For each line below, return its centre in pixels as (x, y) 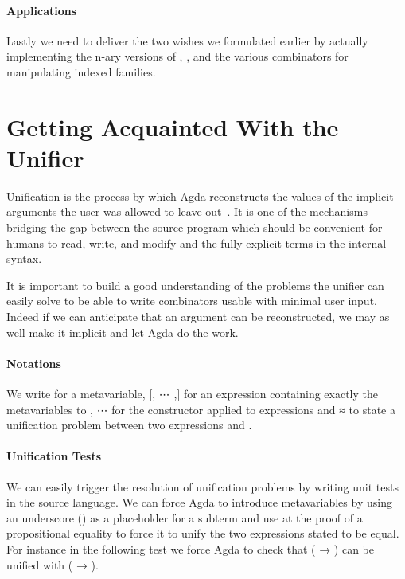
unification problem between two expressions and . (129, 425)
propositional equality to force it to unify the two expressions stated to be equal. (203, 533)
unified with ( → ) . (53, 564)
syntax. (24, 258)
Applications (42, 10)
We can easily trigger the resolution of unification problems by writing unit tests (202, 486)
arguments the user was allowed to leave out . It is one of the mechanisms (187, 211)
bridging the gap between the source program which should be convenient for (195, 227)
